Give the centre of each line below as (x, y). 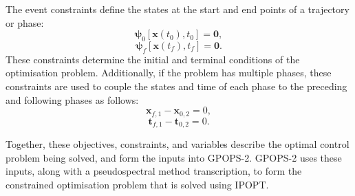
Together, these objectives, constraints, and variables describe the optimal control (177, 144)
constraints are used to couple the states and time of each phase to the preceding (176, 86)
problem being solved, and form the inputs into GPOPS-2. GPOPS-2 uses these (174, 157)
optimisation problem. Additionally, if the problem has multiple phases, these (169, 73)
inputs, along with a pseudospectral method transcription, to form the (154, 171)
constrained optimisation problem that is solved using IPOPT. (137, 184)
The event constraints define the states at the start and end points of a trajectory (177, 9)
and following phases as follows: (72, 99)
